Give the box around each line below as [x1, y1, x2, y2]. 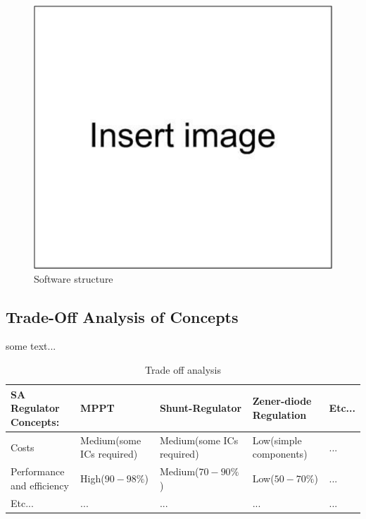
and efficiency [11, 477, 69, 492]
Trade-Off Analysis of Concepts [6, 305, 239, 327]
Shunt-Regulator [159, 401, 242, 415]
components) [252, 446, 308, 461]
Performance [11, 464, 65, 479]
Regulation [252, 408, 307, 422]
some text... [6, 338, 56, 353]
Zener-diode [252, 393, 312, 408]
